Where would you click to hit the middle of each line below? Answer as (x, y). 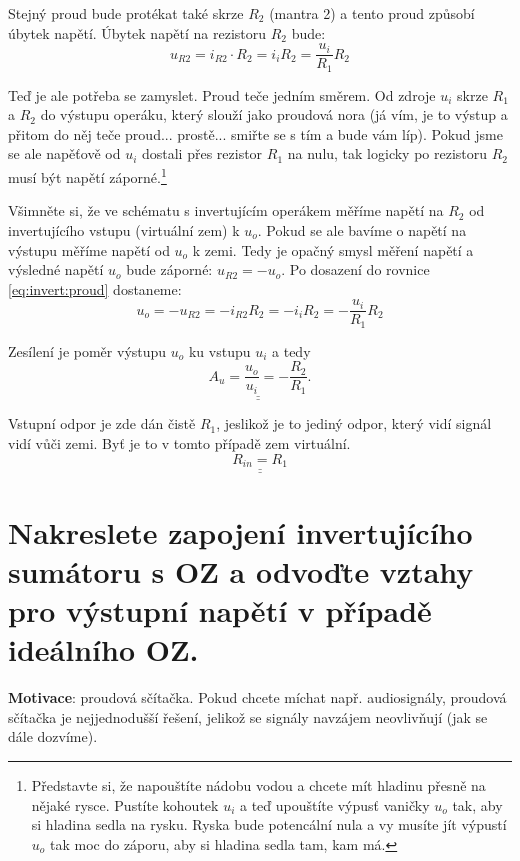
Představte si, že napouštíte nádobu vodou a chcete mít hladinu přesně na (258, 784)
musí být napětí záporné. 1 (87, 175)
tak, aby (477, 804)
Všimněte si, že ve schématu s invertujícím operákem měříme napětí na (226, 210)
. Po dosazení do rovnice (355, 269)
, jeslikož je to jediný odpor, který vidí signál (354, 423)
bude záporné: (169, 269)
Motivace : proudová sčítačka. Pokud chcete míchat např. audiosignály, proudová (257, 697)
